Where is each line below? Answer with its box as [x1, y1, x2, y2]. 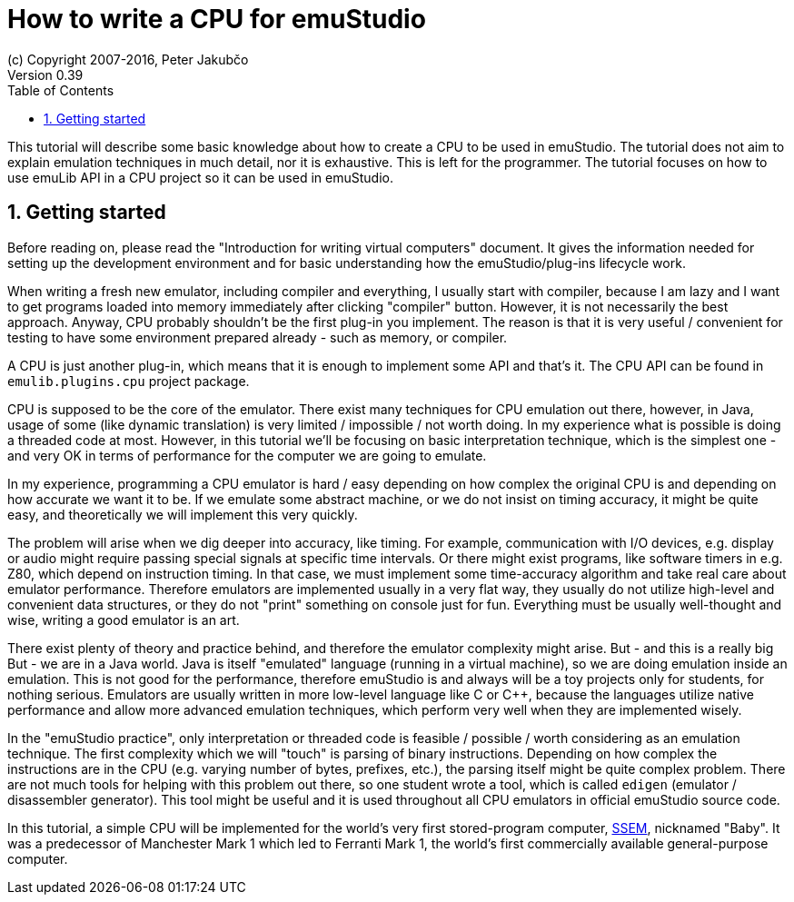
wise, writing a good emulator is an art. [7, 611, 240, 628]
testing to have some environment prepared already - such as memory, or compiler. [7, 329, 508, 345]
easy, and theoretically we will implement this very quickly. [7, 506, 358, 522]
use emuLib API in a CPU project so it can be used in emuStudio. [7, 169, 393, 185]
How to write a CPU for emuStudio [7, 4, 426, 35]
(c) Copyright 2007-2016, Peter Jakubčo [7, 51, 249, 67]
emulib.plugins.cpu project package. [7, 372, 250, 389]
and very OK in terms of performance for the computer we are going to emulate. [7, 447, 487, 463]
